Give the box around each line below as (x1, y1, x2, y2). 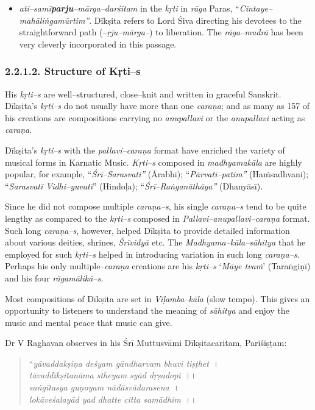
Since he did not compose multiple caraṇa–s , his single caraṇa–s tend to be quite (5, 200, 306, 213)
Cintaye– (239, 2, 273, 14)
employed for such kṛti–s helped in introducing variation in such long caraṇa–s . (5, 247, 300, 260)
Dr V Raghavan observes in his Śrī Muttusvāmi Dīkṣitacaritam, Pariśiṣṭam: (5, 336, 287, 349)
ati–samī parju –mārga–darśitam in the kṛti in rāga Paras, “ (19, 2, 239, 14)
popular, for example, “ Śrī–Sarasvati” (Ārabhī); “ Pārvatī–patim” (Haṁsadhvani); (5, 168, 309, 180)
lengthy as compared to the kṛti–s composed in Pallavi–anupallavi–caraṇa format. (5, 211, 310, 224)
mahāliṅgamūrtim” (19, 13, 90, 26)
